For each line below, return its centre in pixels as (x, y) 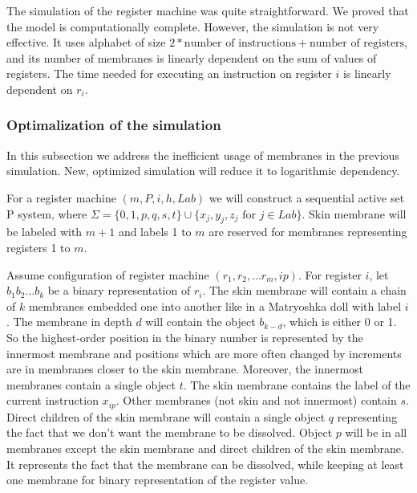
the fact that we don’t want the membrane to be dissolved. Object (170, 432)
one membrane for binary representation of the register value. (158, 480)
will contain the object (200, 322)
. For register (330, 274)
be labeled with (45, 232)
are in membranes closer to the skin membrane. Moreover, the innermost (185, 369)
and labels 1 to (155, 232)
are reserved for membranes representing (308, 232)
